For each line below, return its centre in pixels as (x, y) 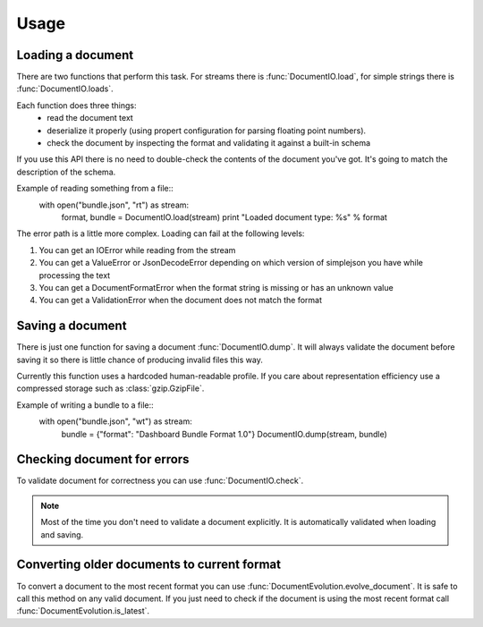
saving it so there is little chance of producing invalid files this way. (140, 360)
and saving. (62, 534)
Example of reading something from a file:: (95, 189)
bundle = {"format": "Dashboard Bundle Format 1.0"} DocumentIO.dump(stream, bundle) (225, 434)
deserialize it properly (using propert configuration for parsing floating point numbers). (207, 131)
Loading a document (75, 55)
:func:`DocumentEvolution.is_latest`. (83, 611)
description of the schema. (66, 172)
